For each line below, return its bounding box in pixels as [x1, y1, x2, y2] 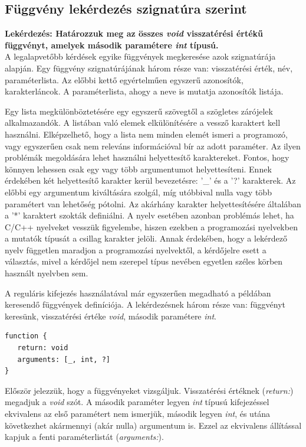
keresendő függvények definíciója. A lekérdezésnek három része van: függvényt [5, 298, 285, 311]
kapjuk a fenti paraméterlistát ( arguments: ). [5, 430, 164, 443]
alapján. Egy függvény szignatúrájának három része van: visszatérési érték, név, [5, 61, 293, 74]
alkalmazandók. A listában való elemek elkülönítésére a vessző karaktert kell [5, 116, 281, 129]
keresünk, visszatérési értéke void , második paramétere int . [5, 309, 216, 322]
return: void [17, 344, 68, 353]
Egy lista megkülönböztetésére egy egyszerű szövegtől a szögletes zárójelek [5, 105, 273, 117]
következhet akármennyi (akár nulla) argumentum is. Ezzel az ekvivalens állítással [5, 419, 302, 431]
